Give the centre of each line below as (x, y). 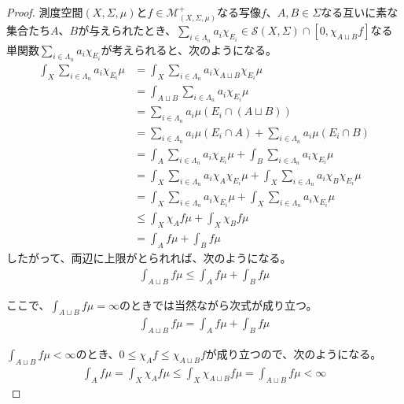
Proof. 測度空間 (45, 12)
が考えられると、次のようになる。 (189, 49)
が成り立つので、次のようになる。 (294, 354)
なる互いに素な (360, 12)
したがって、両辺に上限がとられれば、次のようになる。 (149, 258)
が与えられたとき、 (127, 30)
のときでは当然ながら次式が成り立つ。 (218, 304)
